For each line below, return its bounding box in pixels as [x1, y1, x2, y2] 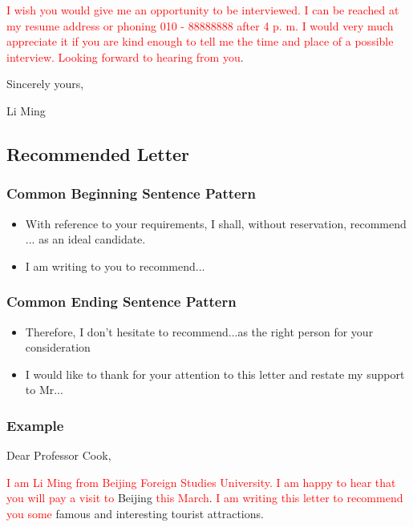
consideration [25, 339, 91, 356]
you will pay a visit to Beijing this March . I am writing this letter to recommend [6, 489, 403, 506]
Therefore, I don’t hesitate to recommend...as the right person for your [25, 323, 374, 340]
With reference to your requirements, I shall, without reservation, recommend [25, 215, 407, 231]
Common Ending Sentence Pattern [6, 292, 237, 312]
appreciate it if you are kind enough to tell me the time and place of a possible [6, 33, 394, 50]
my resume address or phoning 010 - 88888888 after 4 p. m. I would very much [6, 17, 394, 34]
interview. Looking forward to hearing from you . [6, 48, 244, 65]
